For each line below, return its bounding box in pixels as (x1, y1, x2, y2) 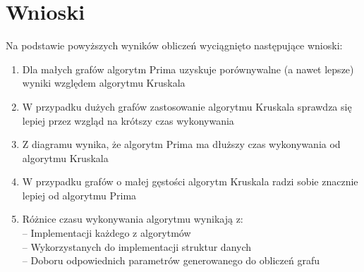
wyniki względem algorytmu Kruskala (22, 75, 186, 90)
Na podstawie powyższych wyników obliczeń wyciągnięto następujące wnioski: (6, 38, 343, 53)
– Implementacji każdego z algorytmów (22, 225, 191, 240)
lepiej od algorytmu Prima (22, 187, 137, 202)
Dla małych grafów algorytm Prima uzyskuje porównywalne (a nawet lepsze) (22, 61, 354, 76)
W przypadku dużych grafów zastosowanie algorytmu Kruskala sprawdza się (22, 99, 352, 113)
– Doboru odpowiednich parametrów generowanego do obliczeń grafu (22, 253, 320, 268)
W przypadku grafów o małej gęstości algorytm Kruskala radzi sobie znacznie (22, 174, 358, 189)
